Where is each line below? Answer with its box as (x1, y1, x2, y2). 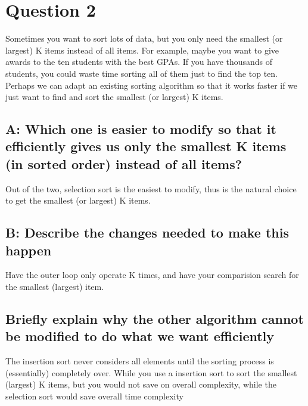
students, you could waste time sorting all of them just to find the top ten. (5, 67, 278, 79)
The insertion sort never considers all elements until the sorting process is (5, 355, 274, 367)
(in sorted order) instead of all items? (5, 154, 242, 173)
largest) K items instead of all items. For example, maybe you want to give (5, 43, 279, 56)
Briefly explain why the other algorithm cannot (5, 310, 304, 328)
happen (5, 241, 52, 259)
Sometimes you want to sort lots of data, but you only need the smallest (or (5, 32, 283, 45)
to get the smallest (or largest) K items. (5, 194, 151, 207)
